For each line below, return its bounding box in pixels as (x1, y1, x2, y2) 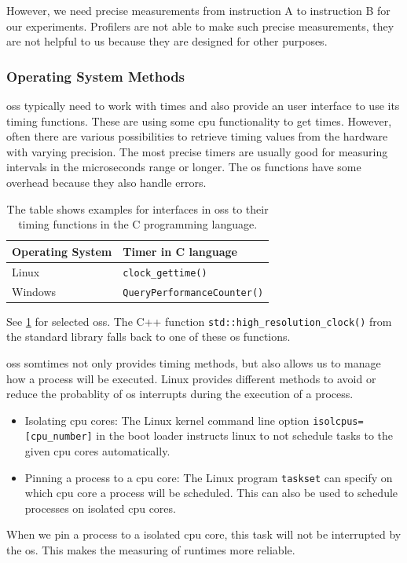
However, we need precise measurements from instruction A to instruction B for (6, 2, 390, 18)
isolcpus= (313, 415, 364, 427)
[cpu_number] (24, 431, 93, 443)
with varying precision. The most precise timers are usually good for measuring (6, 143, 388, 159)
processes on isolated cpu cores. (24, 499, 176, 516)
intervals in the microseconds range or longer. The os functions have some (6, 159, 361, 175)
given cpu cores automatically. (24, 443, 170, 459)
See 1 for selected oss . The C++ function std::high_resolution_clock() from (6, 313, 392, 329)
